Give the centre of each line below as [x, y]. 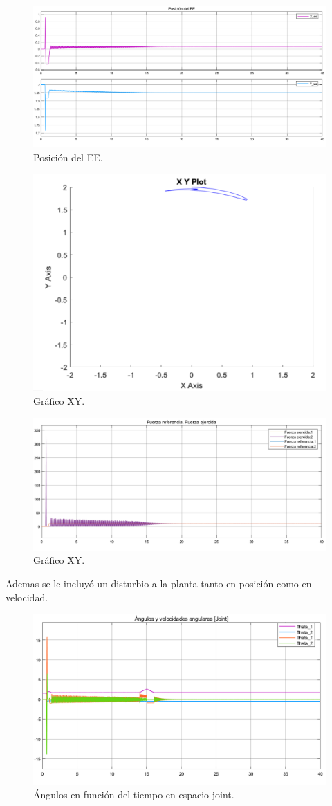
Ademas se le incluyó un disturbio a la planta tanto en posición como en [159, 583]
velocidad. [27, 597]
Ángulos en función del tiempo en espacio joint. [134, 795]
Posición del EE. [68, 157]
